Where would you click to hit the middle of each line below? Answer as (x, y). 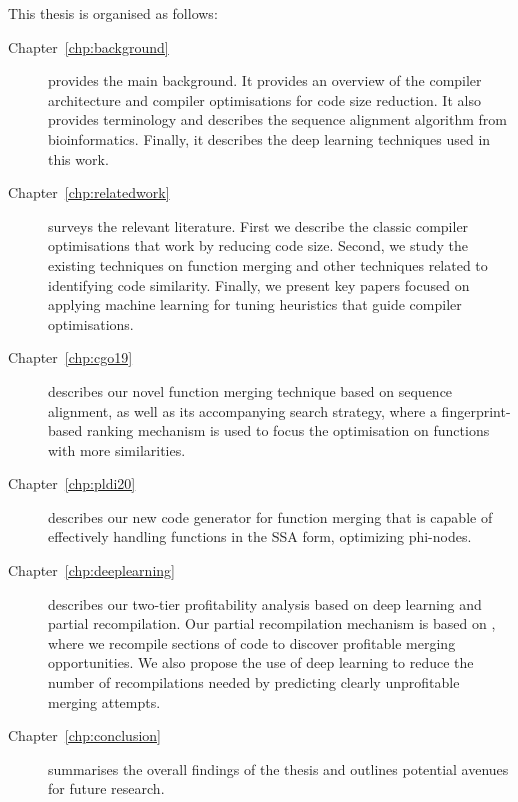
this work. (78, 158)
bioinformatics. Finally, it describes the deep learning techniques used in (269, 138)
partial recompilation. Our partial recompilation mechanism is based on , (272, 623)
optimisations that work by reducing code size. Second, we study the (258, 245)
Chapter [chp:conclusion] (84, 735)
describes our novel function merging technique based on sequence (250, 390)
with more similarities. (117, 449)
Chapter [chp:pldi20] (72, 483)
